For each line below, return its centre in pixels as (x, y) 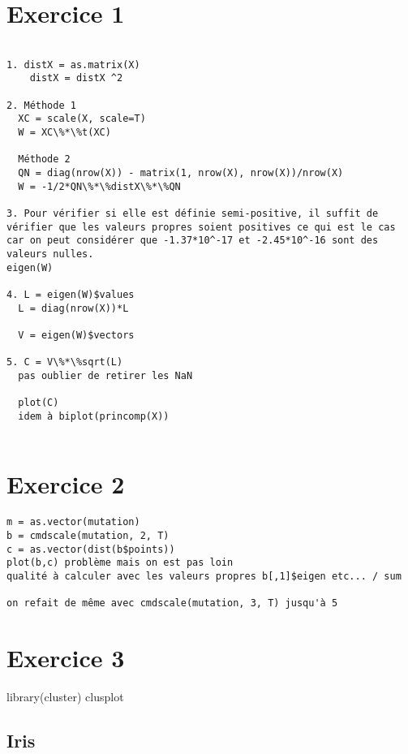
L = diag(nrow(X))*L (73, 308)
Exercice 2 (66, 484)
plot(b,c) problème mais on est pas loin (120, 563)
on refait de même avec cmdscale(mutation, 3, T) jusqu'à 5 (172, 603)
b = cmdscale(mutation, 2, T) (88, 535)
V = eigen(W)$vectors (76, 335)
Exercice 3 (66, 658)
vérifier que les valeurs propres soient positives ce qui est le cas (201, 227)
